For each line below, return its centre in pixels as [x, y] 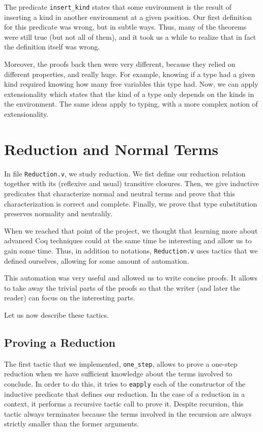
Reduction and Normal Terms [111, 149]
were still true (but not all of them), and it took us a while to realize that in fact [130, 36]
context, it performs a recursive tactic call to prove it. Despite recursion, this [124, 404]
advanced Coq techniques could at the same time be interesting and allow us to [128, 240]
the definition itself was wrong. [52, 47]
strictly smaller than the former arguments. [72, 424]
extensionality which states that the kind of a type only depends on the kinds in [129, 94]
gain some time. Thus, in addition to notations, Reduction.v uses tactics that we [131, 250]
